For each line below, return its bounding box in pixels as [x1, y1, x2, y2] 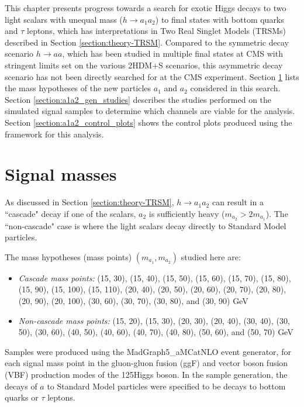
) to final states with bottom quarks [155, 13, 284, 25]
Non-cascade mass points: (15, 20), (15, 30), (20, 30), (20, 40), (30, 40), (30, [18, 314, 290, 326]
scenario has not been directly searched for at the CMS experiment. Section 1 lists [5, 70, 299, 82]
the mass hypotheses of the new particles [5, 82, 151, 94]
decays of [5, 380, 37, 392]
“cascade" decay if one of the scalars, [5, 207, 136, 219]
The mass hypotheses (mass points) [5, 250, 132, 263]
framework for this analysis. [5, 127, 104, 140]
